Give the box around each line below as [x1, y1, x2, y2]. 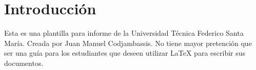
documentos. [4, 57, 44, 68]
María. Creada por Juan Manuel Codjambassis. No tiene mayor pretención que [4, 37, 252, 48]
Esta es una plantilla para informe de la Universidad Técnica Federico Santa [4, 28, 244, 38]
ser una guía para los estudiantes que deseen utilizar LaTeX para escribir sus [4, 48, 246, 58]
